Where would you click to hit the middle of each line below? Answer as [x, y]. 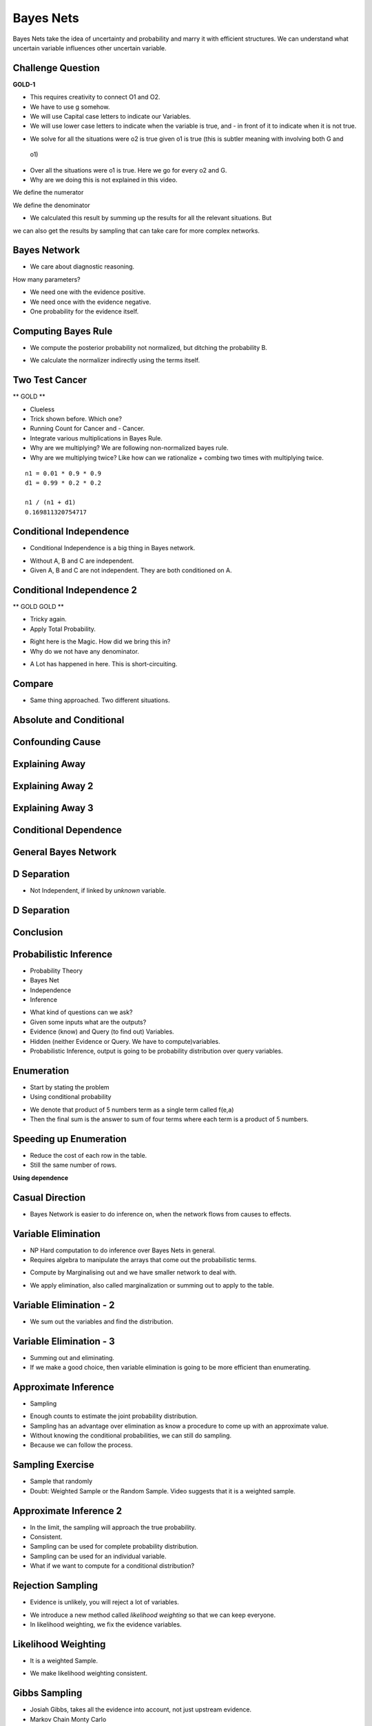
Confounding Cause [57, 742]
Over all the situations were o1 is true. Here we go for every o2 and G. [128, 170]
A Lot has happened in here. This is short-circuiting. [104, 664]
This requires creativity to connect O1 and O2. [95, 97]
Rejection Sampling [55, 1586]
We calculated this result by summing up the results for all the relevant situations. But [151, 218]
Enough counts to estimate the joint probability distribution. [114, 1416]
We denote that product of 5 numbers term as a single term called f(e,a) [132, 1109]
